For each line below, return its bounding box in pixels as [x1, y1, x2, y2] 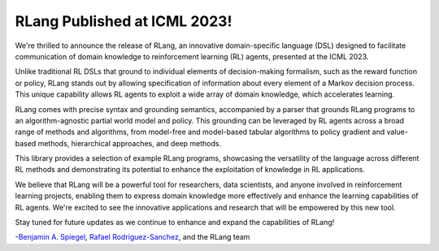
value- [386, 127, 408, 137]
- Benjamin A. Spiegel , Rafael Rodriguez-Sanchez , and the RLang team [15, 232, 250, 242]
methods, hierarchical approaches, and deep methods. [37, 138, 222, 148]
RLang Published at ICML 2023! [15, 12, 233, 30]
